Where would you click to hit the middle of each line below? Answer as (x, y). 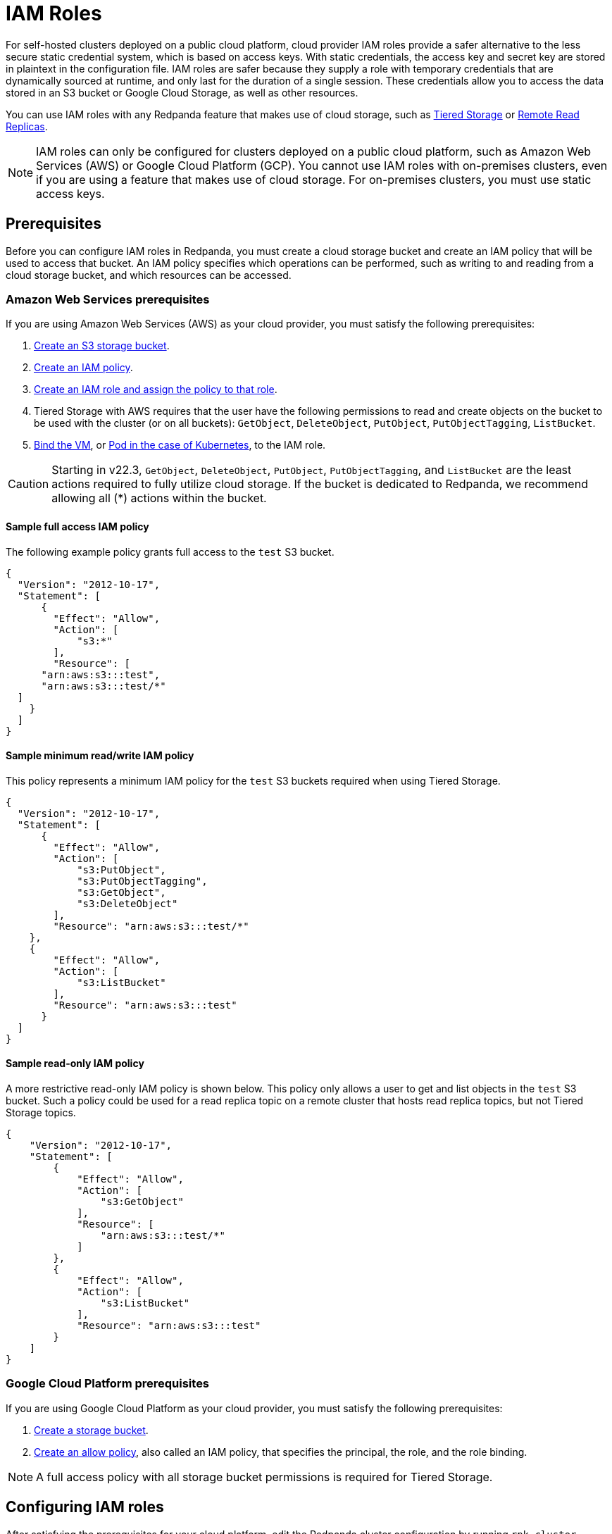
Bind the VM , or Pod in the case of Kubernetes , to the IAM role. (180, 445)
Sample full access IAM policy (77, 526)
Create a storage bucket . (91, 1430)
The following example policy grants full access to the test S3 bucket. (170, 551)
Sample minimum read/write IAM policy (100, 756)
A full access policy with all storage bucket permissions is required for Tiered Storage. (264, 1477)
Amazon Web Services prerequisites (108, 299)
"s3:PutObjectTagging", (142, 881)
